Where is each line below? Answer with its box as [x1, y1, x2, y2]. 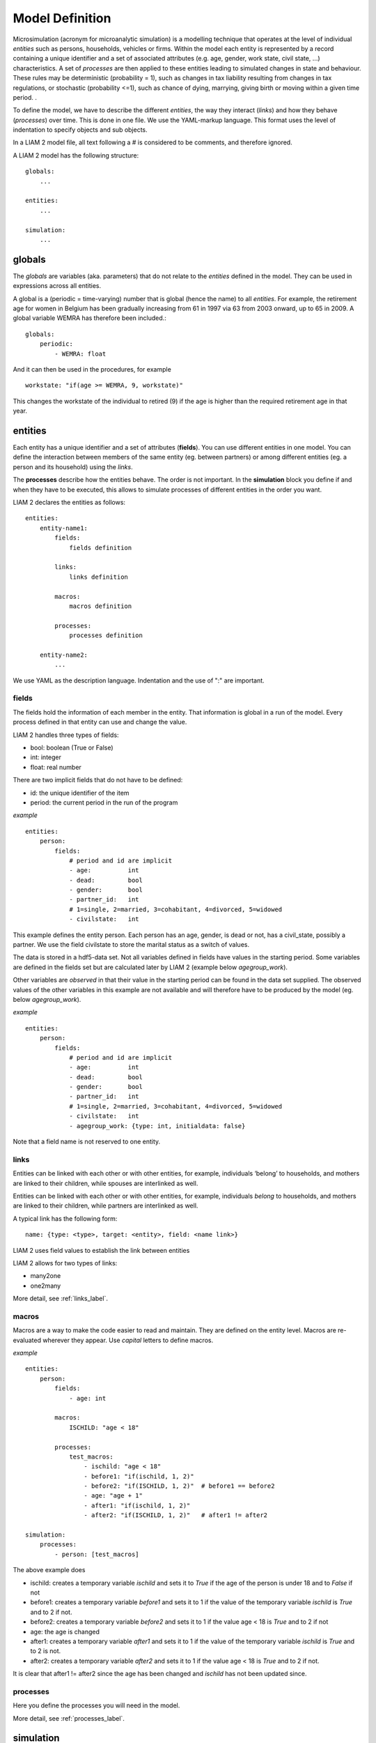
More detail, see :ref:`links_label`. [13, 1294, 108, 1303]
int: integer [30, 753, 62, 761]
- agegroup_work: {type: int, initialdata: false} [69, 1122, 246, 1129]
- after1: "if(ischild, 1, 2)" [84, 1501, 191, 1509]
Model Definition [13, 10, 111, 26]
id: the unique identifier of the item [30, 789, 130, 797]
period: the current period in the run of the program [30, 798, 178, 807]
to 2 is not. [30, 1647, 61, 1655]
